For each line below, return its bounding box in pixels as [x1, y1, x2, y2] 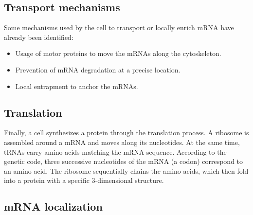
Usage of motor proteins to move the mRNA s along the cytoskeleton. [15, 48, 221, 58]
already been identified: [4, 32, 73, 42]
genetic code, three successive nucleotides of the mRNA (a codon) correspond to [4, 156, 243, 166]
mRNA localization [4, 199, 103, 214]
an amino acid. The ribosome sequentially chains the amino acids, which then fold [4, 165, 249, 176]
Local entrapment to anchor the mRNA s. [15, 81, 138, 91]
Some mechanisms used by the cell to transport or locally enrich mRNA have [4, 22, 234, 33]
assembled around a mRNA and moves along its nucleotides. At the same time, [4, 137, 240, 147]
